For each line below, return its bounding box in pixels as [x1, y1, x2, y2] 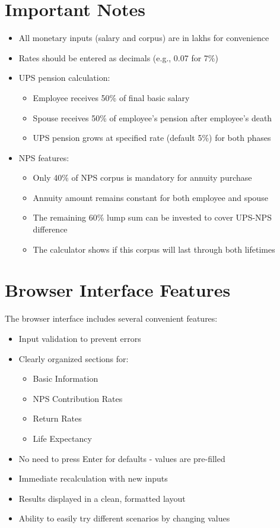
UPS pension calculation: [18, 71, 110, 84]
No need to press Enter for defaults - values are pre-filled [18, 452, 225, 464]
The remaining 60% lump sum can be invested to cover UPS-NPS [33, 211, 272, 224]
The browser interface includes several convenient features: [5, 312, 218, 325]
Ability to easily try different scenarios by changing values [18, 512, 230, 524]
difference [33, 223, 68, 235]
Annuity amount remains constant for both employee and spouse [33, 191, 268, 203]
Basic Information [33, 372, 98, 385]
